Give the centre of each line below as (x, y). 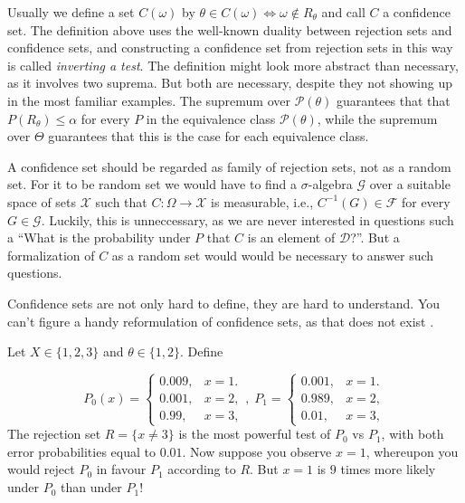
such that (121, 201)
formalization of (51, 255)
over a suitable (410, 184)
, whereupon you (412, 451)
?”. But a (375, 237)
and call (343, 12)
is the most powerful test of (255, 434)
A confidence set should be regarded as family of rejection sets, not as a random (229, 166)
